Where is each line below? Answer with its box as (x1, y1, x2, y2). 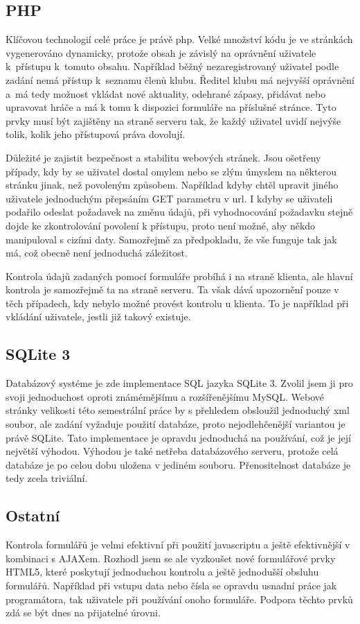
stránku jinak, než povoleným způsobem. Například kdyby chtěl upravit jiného (6, 177, 339, 192)
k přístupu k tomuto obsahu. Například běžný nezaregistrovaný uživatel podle (6, 59, 339, 73)
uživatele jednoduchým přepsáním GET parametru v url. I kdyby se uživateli (6, 191, 333, 205)
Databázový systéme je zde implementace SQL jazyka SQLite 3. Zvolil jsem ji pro (6, 376, 353, 390)
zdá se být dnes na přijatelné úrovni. (6, 605, 161, 620)
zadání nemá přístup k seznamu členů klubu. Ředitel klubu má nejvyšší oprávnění (6, 72, 354, 87)
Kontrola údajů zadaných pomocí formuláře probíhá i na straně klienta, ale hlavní (6, 268, 353, 283)
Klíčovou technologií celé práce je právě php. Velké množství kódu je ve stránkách (6, 32, 353, 46)
